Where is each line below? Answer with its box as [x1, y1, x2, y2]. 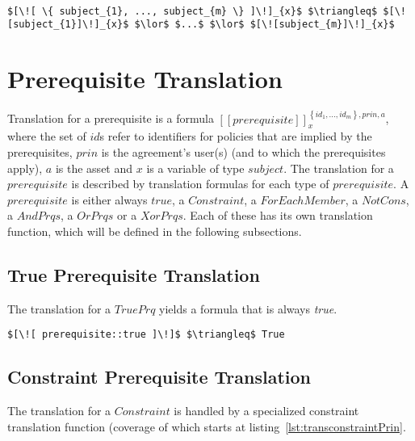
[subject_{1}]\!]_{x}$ [7, 19, 129, 31]
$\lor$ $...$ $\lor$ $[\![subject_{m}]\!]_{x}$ [134, 19, 395, 31]
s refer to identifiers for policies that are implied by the [99, 128, 372, 145]
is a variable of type [146, 159, 245, 176]
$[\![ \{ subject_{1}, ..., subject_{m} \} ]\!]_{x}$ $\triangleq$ [7, 5, 378, 17]
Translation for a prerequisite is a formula [7, 110, 214, 127]
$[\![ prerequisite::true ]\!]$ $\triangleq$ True [7, 329, 285, 341]
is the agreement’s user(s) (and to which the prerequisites [101, 143, 386, 160]
